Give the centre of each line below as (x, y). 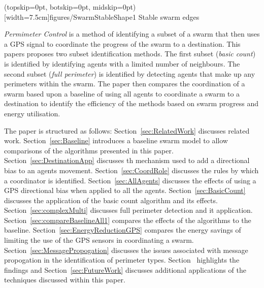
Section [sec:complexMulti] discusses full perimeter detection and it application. (128, 210)
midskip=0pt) (114, 7)
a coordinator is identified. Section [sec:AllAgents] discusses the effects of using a (130, 180)
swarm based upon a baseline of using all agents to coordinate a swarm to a (122, 93)
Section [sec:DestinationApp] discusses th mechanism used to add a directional (127, 160)
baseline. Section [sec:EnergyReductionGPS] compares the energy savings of (123, 230)
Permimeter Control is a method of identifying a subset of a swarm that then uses (132, 34)
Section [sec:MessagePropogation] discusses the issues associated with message (126, 250)
